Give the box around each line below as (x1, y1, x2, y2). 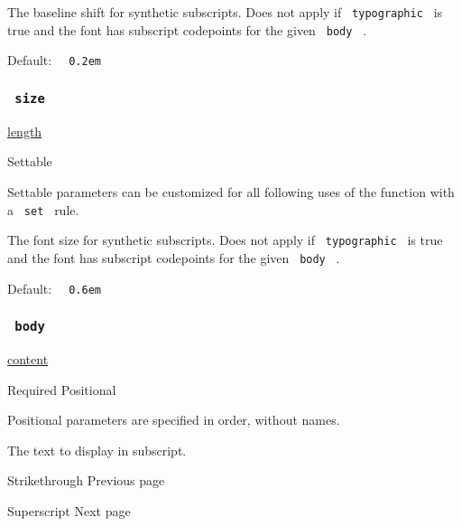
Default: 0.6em (7, 278, 101, 297)
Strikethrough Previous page (7, 471, 165, 490)
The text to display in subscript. (7, 440, 187, 459)
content (7, 349, 49, 368)
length (7, 121, 42, 140)
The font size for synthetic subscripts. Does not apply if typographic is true (7, 230, 443, 249)
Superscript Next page (7, 501, 131, 520)
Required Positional (7, 380, 116, 399)
